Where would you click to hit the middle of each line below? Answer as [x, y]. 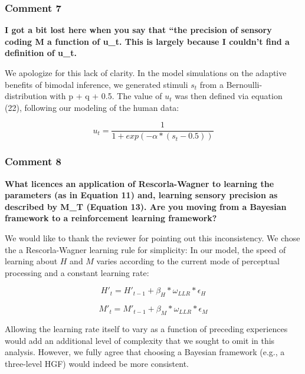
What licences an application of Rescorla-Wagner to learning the [140, 183]
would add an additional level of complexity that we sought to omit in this [140, 340]
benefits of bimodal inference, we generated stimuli [96, 84]
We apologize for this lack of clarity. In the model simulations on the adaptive [146, 73]
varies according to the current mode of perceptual [188, 261]
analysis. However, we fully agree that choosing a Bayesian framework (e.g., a [145, 352]
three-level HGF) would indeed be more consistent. [97, 363]
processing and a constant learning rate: [77, 272]
